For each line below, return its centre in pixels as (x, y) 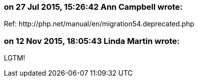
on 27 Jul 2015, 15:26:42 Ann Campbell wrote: (93, 7)
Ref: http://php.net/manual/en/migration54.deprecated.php (99, 24)
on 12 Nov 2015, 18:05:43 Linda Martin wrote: (92, 41)
